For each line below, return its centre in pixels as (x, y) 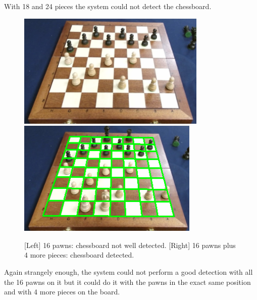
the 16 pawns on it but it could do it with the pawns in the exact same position (127, 282)
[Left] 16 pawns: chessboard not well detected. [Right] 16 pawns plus (130, 245)
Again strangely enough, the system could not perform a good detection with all (128, 271)
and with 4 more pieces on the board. (62, 292)
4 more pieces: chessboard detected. (79, 255)
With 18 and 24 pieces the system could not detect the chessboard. (108, 6)
